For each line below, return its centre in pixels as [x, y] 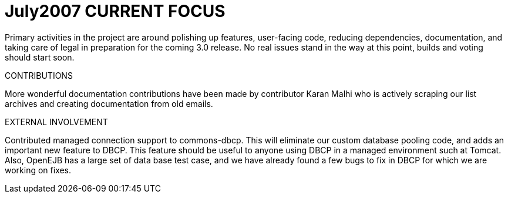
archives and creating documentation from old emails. [109, 103]
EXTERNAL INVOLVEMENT [56, 122]
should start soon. [40, 57]
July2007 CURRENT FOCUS [115, 11]
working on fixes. [38, 170]
